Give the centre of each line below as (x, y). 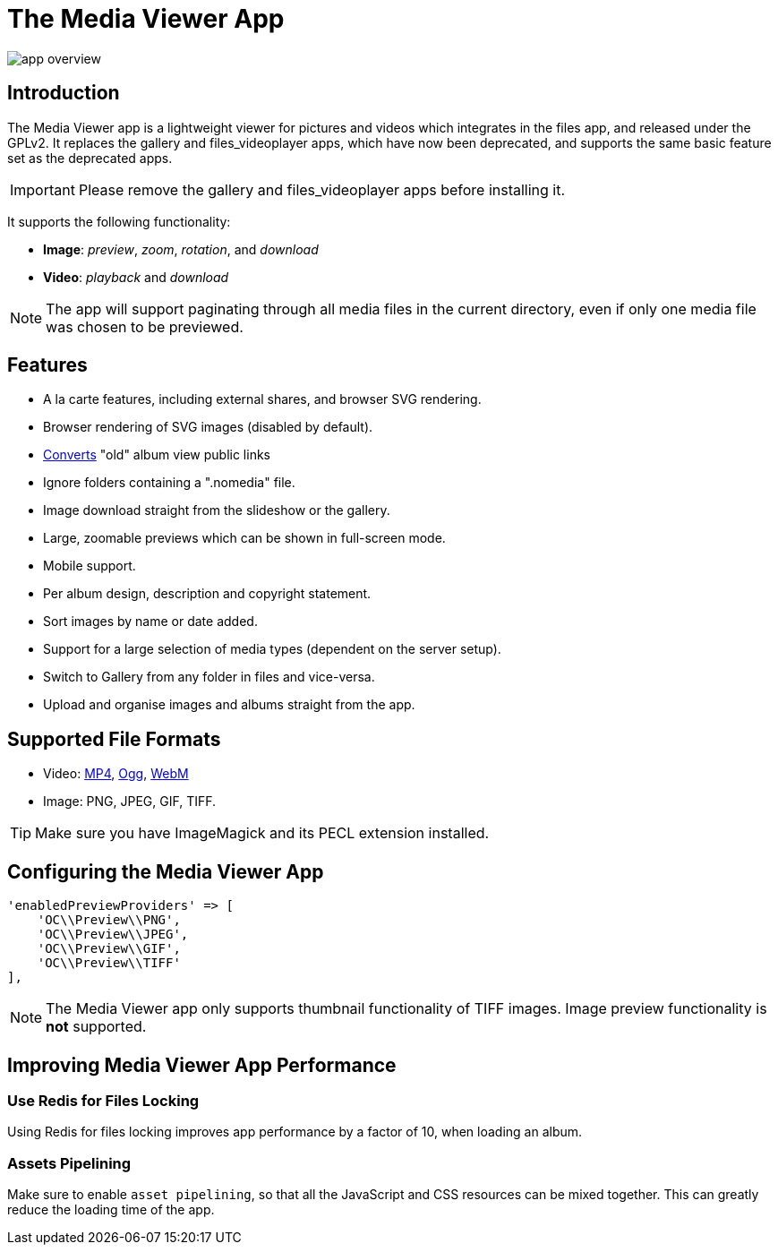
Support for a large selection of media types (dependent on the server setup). (272, 649)
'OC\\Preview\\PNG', (109, 920)
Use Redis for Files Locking (103, 1100)
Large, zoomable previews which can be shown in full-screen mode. (244, 538)
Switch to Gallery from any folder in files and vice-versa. (209, 677)
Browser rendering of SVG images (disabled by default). (208, 427)
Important (43, 189)
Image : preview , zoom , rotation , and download (181, 249)
